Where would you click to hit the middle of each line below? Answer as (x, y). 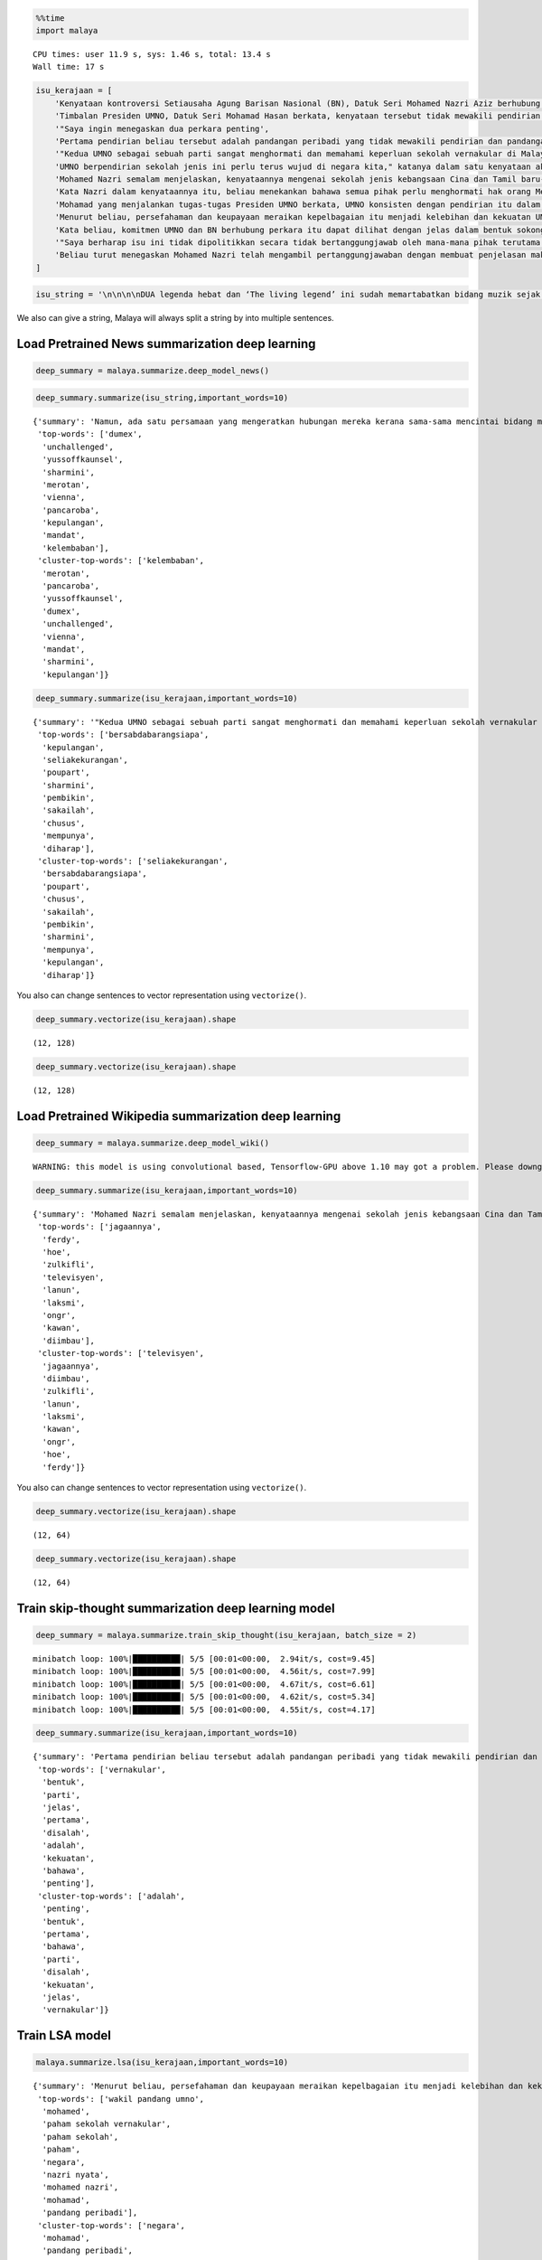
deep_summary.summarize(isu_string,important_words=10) (162, 397)
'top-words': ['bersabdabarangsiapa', (123, 735)
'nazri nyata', (75, 2175)
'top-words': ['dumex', (90, 434)
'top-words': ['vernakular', (102, 1769)
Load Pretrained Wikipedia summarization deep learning (179, 1116)
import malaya (67, 30)
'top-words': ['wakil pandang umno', (121, 2099)
